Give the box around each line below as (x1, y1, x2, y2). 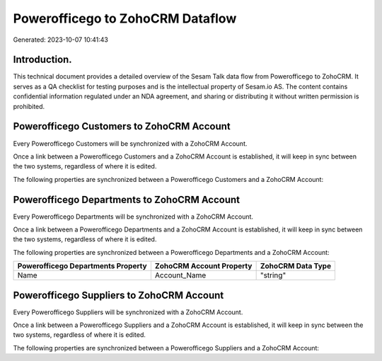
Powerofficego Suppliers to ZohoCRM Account (13, 289, 224, 301)
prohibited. (13, 102, 45, 110)
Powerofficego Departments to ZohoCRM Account (13, 193, 241, 205)
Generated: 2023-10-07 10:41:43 (13, 35, 109, 44)
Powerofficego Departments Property (17, 261, 148, 271)
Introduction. (13, 54, 72, 66)
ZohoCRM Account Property (154, 261, 253, 271)
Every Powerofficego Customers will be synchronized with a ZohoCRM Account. (13, 139, 248, 148)
